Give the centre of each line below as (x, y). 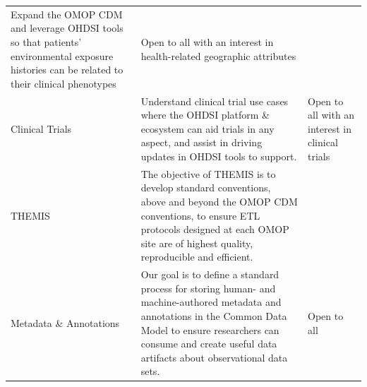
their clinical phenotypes (64, 83)
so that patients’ (46, 41)
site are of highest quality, (197, 243)
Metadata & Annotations (65, 322)
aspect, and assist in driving (201, 142)
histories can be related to (67, 70)
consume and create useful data (209, 344)
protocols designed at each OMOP (215, 229)
